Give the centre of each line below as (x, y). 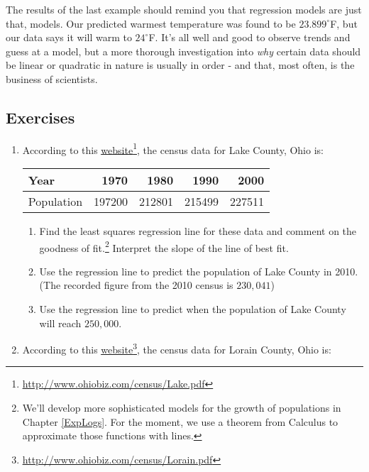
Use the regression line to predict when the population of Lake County (193, 309)
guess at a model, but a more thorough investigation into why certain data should (183, 51)
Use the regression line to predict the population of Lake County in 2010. (199, 271)
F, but (344, 23)
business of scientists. (52, 78)
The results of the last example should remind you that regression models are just (184, 9)
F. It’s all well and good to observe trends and (249, 37)
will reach (60, 323)
